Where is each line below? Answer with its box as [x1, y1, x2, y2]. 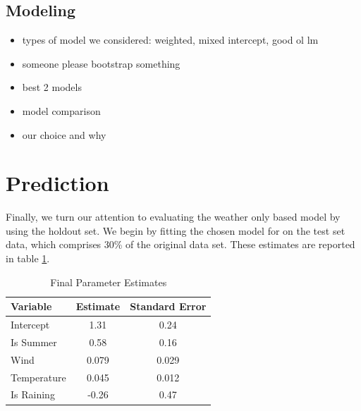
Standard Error [130, 299, 207, 314]
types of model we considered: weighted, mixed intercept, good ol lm [22, 32, 319, 47]
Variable [11, 299, 52, 314]
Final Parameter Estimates [50, 274, 167, 289]
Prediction [6, 168, 109, 197]
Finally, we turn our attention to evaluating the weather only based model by [6, 209, 341, 224]
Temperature [11, 369, 66, 384]
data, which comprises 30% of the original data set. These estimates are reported [6, 237, 355, 252]
